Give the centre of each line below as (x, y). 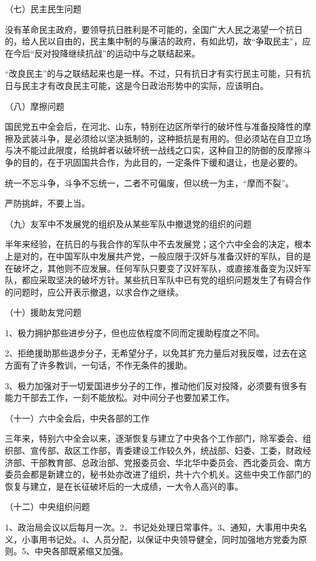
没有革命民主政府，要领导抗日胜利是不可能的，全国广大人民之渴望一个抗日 (154, 29)
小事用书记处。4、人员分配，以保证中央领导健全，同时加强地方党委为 (160, 539)
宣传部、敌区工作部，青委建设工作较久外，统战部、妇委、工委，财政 (166, 450)
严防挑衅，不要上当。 (47, 203)
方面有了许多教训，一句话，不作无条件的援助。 (98, 365)
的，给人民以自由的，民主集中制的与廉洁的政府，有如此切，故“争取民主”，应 (158, 41)
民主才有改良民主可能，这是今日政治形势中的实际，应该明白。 (145, 85)
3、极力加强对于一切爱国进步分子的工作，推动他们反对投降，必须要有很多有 (156, 385)
